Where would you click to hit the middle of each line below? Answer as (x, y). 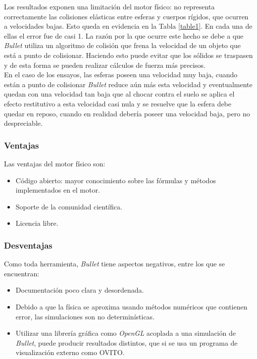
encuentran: (22, 273)
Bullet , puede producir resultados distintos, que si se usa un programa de (127, 342)
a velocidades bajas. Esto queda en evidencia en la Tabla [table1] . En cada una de (128, 26)
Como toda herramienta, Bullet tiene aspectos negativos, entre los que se (114, 264)
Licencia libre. (37, 223)
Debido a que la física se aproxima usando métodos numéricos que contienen (131, 306)
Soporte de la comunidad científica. (69, 206)
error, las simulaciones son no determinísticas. (85, 316)
